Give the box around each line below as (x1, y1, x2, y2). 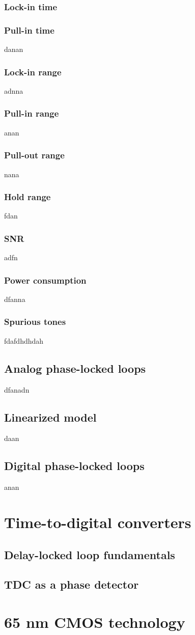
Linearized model (4, 409, 97, 425)
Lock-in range (4, 65, 62, 78)
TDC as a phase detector (4, 576, 139, 592)
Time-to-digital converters (4, 511, 191, 532)
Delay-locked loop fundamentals (4, 546, 175, 562)
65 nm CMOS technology (4, 611, 185, 632)
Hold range (4, 190, 51, 203)
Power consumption (4, 273, 87, 286)
